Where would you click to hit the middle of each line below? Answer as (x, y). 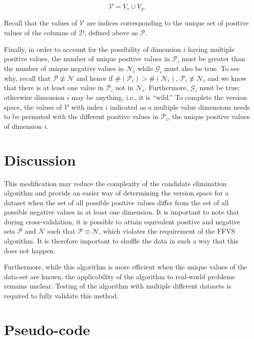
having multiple (211, 49)
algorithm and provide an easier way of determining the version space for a (116, 193)
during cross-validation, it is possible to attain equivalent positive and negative (122, 221)
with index (87, 107)
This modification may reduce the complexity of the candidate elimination (115, 183)
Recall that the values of (41, 23)
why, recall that (27, 78)
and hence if (95, 78)
